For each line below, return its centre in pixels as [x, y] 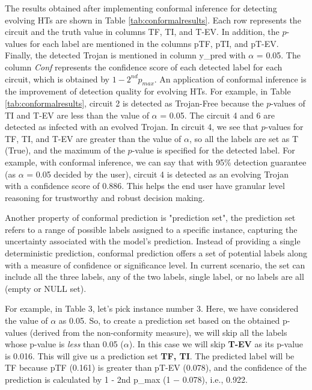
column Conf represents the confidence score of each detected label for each [144, 67]
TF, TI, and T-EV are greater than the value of [93, 138]
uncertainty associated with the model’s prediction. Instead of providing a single [153, 241]
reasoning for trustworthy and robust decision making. [105, 197]
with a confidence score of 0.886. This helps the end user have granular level [145, 186]
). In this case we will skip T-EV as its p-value [216, 344]
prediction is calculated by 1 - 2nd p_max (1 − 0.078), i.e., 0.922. [126, 379]
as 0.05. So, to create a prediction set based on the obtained [169, 320]
